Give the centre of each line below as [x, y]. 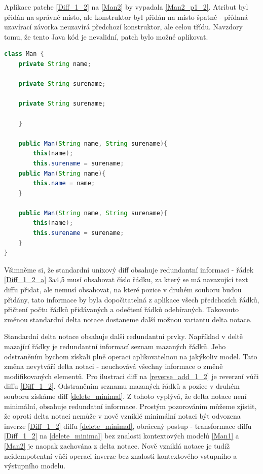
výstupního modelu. [35, 466]
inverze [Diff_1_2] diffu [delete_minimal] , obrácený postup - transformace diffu [128, 426]
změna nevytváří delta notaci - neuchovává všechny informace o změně [114, 366]
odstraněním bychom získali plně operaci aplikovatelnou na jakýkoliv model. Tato [131, 356]
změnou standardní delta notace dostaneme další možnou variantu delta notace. [128, 319]
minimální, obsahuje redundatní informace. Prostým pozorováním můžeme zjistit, [130, 406]
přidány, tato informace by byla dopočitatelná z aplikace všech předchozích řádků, [132, 299]
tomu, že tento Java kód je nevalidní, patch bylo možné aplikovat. [106, 36]
